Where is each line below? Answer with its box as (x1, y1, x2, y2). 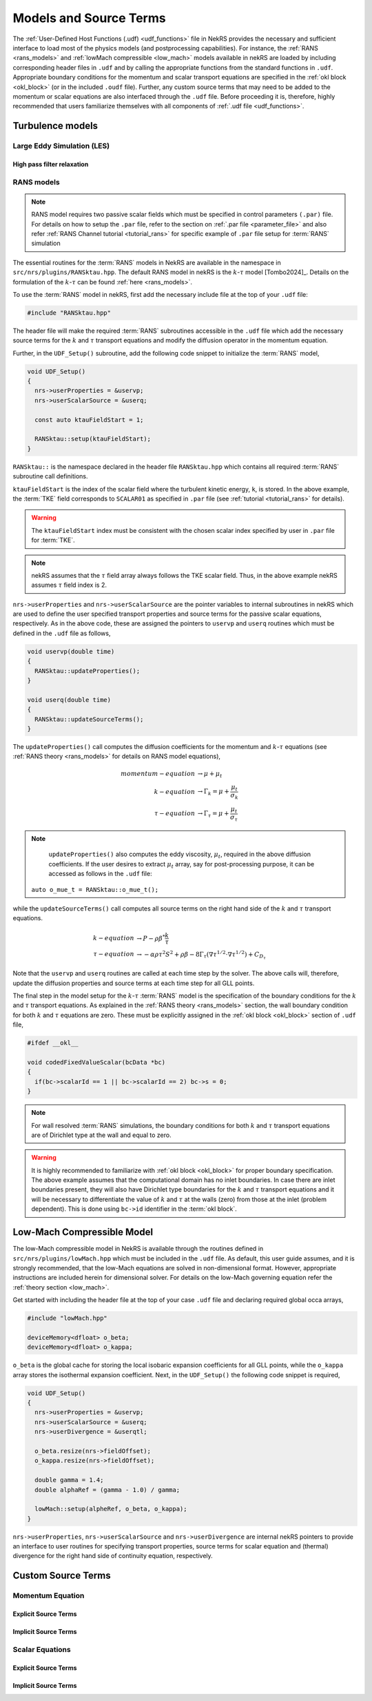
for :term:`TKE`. (31, 536, 75, 545)
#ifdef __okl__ (27, 1039, 79, 1047)
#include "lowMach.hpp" (27, 1314, 108, 1322)
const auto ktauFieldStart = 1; (34, 416, 144, 424)
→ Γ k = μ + (197, 788, 230, 797)
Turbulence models (12, 120, 99, 132)
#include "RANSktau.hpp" (27, 309, 112, 317)
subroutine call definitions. (12, 472, 89, 480)
